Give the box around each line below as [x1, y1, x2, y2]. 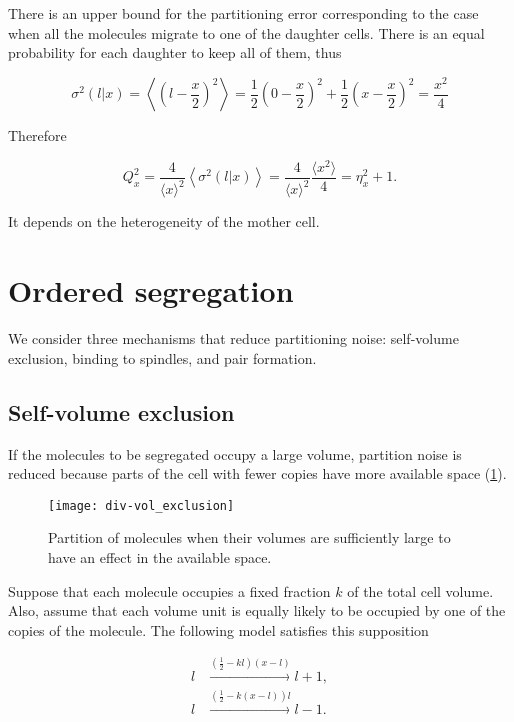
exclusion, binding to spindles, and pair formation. [8, 347, 317, 368]
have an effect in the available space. [48, 546, 272, 567]
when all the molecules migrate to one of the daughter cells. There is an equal [8, 22, 485, 43]
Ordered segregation [8, 270, 294, 311]
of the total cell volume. [347, 580, 494, 601]
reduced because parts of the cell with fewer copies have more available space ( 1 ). [8, 463, 507, 484]
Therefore [8, 125, 67, 146]
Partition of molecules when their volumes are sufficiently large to [48, 527, 451, 548]
